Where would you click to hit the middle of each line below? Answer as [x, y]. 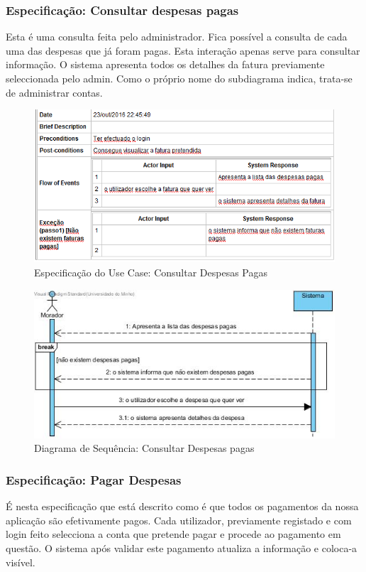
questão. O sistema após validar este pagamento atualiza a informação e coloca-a [182, 547]
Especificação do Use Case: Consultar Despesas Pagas [151, 272]
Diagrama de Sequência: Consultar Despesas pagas [144, 448]
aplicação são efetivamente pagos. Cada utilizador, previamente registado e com [179, 520]
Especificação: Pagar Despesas [94, 479]
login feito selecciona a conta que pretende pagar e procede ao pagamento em [173, 534]
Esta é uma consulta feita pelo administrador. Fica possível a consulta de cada [177, 37]
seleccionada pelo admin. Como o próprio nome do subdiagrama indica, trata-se [179, 78]
